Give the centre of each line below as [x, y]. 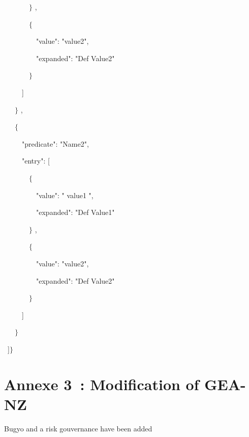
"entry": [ [36, 161]
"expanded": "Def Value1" [75, 212]
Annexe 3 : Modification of [102, 384]
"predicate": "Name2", [55, 143]
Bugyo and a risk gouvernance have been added [78, 428]
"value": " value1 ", [65, 195]
